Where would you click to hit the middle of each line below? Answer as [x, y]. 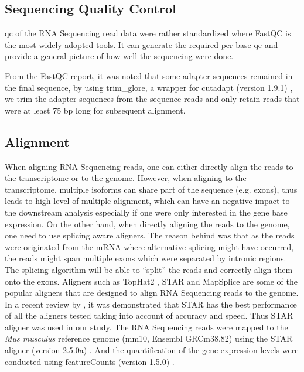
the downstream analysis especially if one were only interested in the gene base [146, 212]
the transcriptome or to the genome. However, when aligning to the [126, 178]
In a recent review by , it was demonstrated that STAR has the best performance [151, 304]
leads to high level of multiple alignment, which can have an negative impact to [147, 201]
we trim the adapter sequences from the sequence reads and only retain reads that [152, 99]
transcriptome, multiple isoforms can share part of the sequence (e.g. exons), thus [151, 189]
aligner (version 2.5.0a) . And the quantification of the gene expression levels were [152, 350]
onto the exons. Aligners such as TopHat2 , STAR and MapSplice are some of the [151, 281]
